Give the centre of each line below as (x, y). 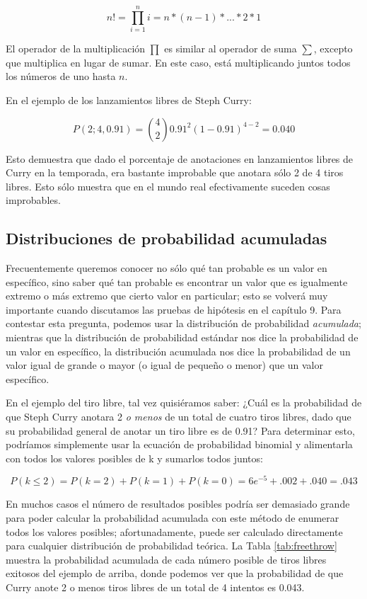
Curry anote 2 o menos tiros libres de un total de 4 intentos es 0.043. (155, 587)
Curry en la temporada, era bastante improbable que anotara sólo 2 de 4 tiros (175, 172)
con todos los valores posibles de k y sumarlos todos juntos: (134, 458)
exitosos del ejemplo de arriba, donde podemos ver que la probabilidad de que (175, 573)
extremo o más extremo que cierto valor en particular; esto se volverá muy (167, 296)
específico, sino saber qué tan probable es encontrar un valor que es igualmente (177, 281)
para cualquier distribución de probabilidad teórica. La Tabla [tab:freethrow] (171, 546)
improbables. (33, 200)
